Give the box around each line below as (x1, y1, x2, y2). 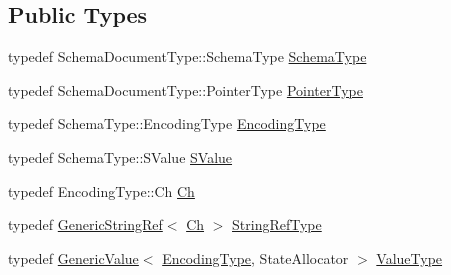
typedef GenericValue (8, 247, 139, 268)
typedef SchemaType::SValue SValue (8, 146, 233, 167)
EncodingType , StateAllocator (162, 247, 349, 268)
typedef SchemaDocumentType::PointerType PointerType (8, 79, 363, 100)
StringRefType (232, 214, 322, 235)
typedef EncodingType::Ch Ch (8, 180, 195, 201)
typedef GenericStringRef (8, 214, 163, 235)
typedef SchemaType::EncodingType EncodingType (8, 113, 326, 134)
